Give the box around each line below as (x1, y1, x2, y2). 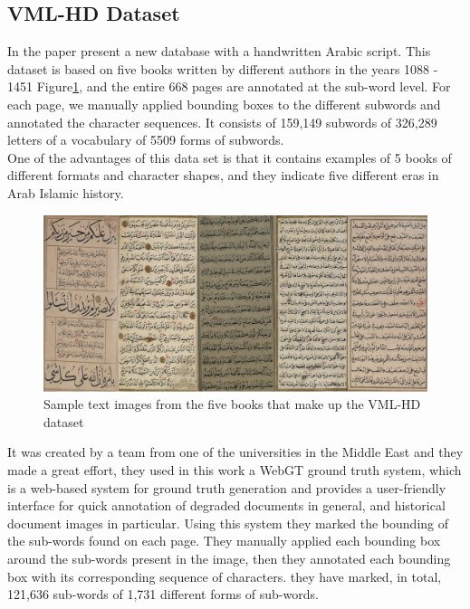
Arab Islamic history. (7, 183, 124, 202)
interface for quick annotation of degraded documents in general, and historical (7, 496, 446, 515)
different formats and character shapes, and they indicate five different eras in (7, 166, 439, 185)
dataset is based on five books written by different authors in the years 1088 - (7, 59, 438, 78)
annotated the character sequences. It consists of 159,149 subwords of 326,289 (7, 112, 437, 131)
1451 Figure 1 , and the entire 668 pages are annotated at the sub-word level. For (7, 77, 451, 96)
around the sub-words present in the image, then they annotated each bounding (7, 548, 451, 567)
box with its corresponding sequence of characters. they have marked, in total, (7, 566, 442, 585)
